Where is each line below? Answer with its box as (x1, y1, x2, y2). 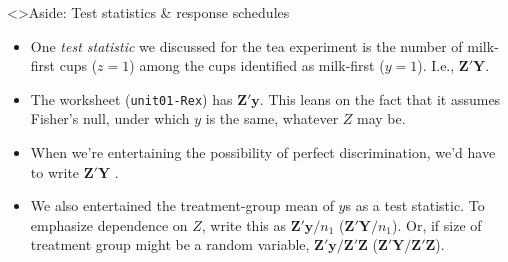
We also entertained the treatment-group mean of (30, 195, 334, 216)
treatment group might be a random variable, (30, 234, 310, 255)
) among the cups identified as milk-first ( (129, 55, 385, 76)
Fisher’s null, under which (30, 108, 190, 129)
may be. (357, 108, 406, 129)
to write (30, 161, 80, 182)
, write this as (201, 214, 286, 235)
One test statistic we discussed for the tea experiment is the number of (30, 35, 463, 56)
